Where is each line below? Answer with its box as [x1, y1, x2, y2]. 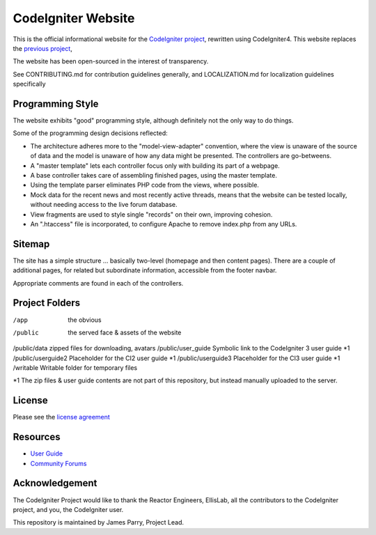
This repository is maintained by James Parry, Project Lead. [13, 518, 185, 527]
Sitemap [13, 238, 50, 250]
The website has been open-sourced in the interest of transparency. [13, 57, 209, 65]
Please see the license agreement [13, 413, 111, 421]
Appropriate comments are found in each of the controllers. [13, 279, 184, 287]
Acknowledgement [13, 477, 97, 489]
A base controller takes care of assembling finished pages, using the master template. [30, 171, 278, 179]
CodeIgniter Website [13, 10, 135, 26]
